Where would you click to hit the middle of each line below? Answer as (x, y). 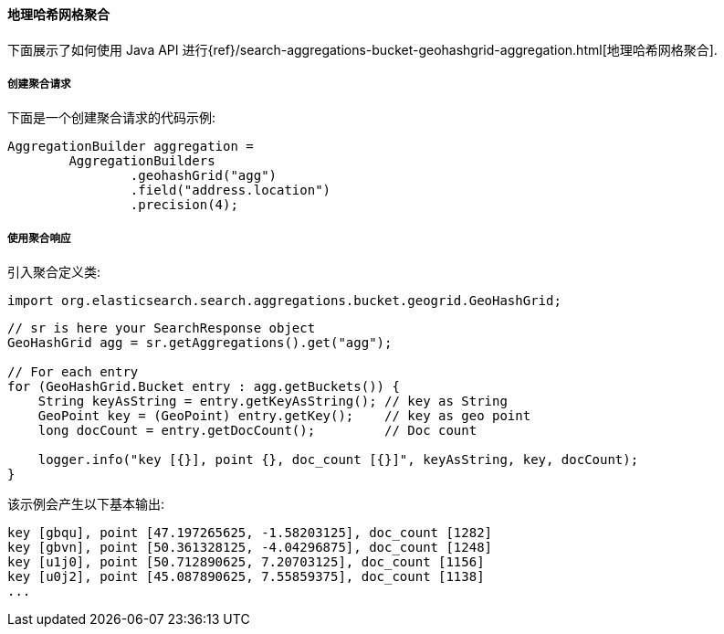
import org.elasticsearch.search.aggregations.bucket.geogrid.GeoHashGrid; (284, 301)
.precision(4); (184, 205)
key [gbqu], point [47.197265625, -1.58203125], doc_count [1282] (250, 533)
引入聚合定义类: (54, 272)
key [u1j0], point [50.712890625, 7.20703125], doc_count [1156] (246, 562)
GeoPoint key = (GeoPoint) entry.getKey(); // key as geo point (284, 416)
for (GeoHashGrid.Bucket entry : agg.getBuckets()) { (204, 387)
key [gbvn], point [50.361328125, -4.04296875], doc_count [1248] (250, 548)
